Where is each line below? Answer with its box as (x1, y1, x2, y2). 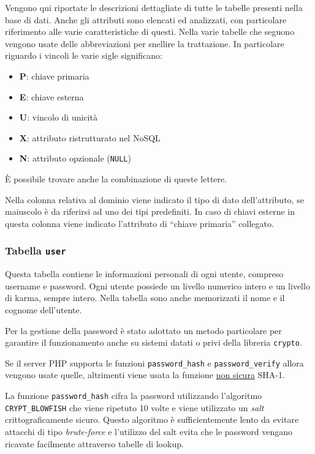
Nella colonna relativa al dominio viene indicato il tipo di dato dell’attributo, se (5, 193, 304, 206)
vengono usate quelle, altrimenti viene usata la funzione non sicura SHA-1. (5, 368, 285, 381)
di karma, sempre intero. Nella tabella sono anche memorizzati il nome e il (5, 291, 285, 304)
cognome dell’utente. (5, 303, 82, 316)
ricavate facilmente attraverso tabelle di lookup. (5, 437, 184, 450)
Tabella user (5, 243, 66, 258)
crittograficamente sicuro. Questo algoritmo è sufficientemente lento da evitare (5, 413, 299, 426)
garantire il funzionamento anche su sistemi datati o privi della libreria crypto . (5, 336, 302, 349)
